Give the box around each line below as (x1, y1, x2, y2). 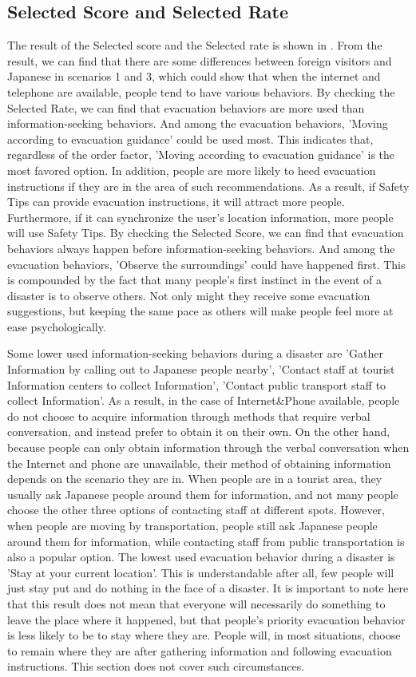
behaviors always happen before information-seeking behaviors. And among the (7, 240, 395, 256)
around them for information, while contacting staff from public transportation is (7, 532, 405, 549)
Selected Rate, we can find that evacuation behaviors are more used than (7, 99, 365, 116)
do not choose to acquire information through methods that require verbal (7, 407, 370, 424)
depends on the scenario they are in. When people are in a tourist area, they (7, 470, 382, 487)
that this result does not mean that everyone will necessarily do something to (7, 595, 386, 612)
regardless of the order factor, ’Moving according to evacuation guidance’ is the (7, 146, 395, 163)
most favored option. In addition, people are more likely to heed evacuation (7, 161, 376, 178)
